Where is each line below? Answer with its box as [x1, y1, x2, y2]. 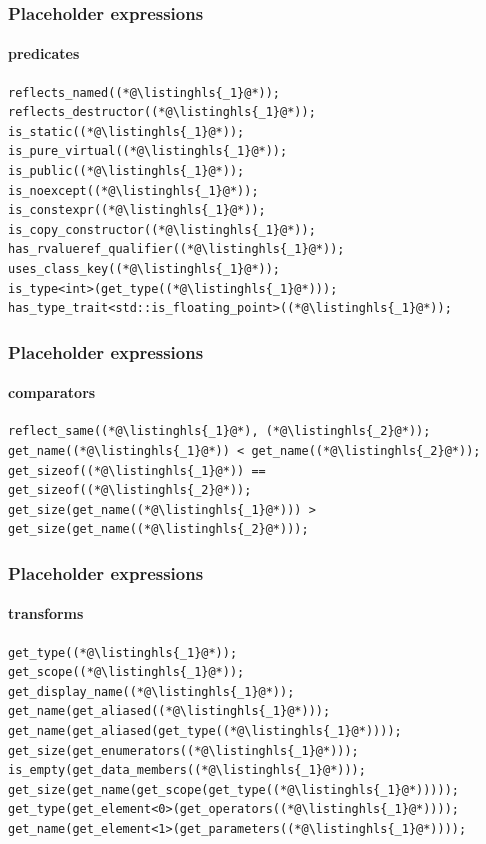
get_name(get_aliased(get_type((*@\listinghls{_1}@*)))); [8, 723, 402, 738]
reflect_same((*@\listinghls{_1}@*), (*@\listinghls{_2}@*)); [8, 424, 431, 439]
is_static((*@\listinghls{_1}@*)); [8, 124, 245, 139]
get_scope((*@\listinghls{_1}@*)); [8, 665, 245, 680]
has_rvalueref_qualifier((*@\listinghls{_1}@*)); [8, 242, 345, 257]
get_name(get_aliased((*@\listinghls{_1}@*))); [8, 704, 331, 719]
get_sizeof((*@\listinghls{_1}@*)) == [8, 463, 266, 478]
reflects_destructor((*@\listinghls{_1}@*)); [8, 105, 316, 120]
